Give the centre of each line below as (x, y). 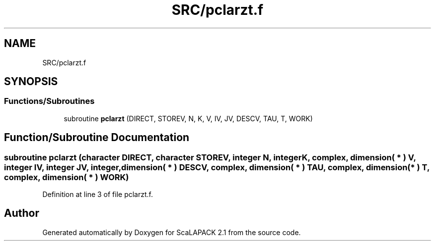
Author (22, 213)
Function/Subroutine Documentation (97, 138)
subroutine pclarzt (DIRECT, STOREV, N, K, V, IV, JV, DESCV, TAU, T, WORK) (188, 118)
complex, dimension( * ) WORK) (67, 177)
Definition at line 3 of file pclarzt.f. (98, 195)
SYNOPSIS (31, 82)
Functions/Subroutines (49, 101)
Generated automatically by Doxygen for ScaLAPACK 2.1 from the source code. (172, 232)
